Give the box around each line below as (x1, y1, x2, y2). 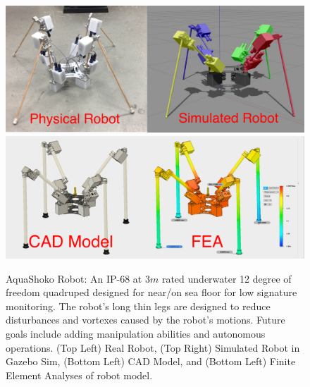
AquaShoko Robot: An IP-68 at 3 (6, 271, 150, 285)
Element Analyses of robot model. (6, 367, 153, 382)
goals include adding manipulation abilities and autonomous (6, 326, 266, 340)
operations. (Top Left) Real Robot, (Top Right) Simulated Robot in (6, 340, 300, 355)
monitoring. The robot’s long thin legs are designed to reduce (6, 298, 271, 313)
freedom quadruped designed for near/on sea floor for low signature (6, 285, 297, 300)
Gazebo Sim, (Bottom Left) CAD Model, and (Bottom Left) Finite (6, 354, 296, 369)
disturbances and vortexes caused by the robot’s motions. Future (6, 312, 285, 327)
